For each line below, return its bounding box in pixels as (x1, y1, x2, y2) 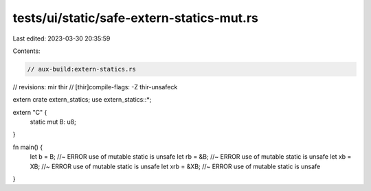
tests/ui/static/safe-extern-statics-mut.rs (12, 10, 259, 25)
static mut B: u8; (30, 117, 77, 126)
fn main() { (12, 143, 43, 151)
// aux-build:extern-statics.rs (27, 65, 137, 73)
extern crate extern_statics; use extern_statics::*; (12, 95, 152, 104)
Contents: (12, 47, 41, 55)
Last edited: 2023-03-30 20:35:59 (12, 34, 111, 43)
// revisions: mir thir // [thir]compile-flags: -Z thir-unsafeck (12, 82, 178, 91)
